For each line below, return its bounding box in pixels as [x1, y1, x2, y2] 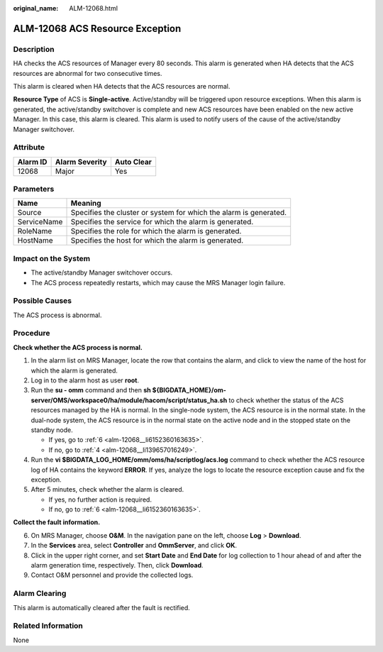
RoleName [17, 226, 52, 236]
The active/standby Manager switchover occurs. [30, 268, 173, 277]
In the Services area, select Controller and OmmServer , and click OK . [30, 541, 238, 550]
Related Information [13, 621, 83, 631]
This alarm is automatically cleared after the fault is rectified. [13, 603, 191, 612]
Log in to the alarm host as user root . [30, 376, 140, 385]
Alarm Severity [55, 157, 107, 167]
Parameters [13, 184, 55, 194]
